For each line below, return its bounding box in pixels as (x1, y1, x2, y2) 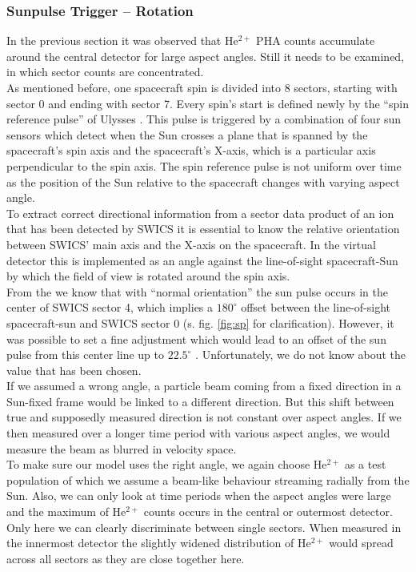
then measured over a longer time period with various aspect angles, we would (6, 425, 390, 441)
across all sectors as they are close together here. (6, 550, 245, 566)
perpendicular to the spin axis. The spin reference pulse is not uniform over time (6, 157, 402, 174)
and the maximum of (6, 503, 109, 520)
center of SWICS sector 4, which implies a (6, 299, 214, 316)
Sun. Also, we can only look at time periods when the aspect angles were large (6, 487, 391, 504)
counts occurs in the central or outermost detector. (143, 503, 393, 520)
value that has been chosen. (6, 361, 142, 378)
